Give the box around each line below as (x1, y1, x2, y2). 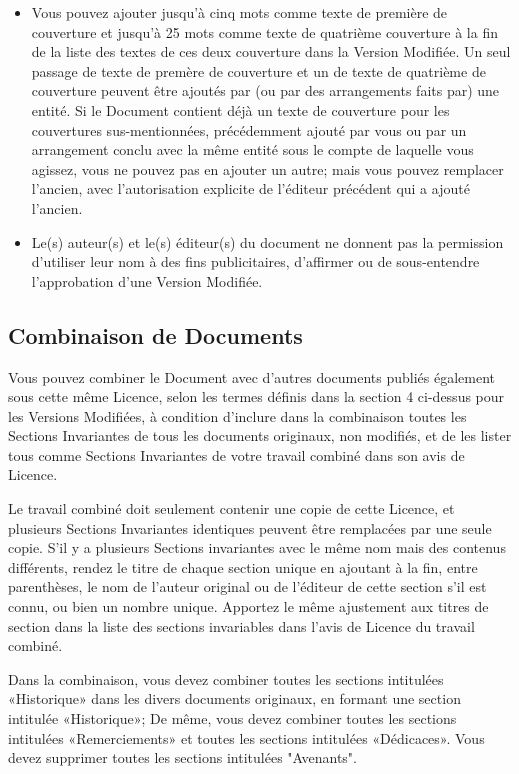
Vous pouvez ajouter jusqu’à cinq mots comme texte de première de (31, 2, 448, 22)
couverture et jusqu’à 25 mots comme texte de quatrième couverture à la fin (31, 21, 498, 42)
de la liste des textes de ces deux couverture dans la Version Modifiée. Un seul (31, 41, 511, 62)
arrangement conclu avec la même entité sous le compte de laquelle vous (31, 139, 474, 160)
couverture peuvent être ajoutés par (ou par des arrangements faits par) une (31, 80, 500, 101)
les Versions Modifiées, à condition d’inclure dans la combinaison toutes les (8, 405, 467, 426)
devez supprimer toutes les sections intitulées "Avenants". (8, 747, 357, 768)
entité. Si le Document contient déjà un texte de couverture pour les (31, 99, 450, 120)
